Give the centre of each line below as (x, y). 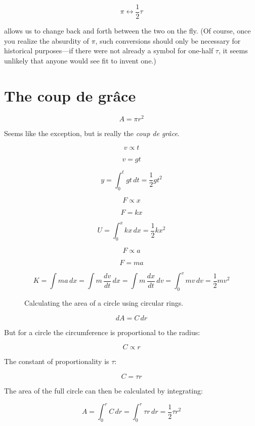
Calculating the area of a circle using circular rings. (104, 303)
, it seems (233, 51)
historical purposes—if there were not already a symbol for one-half (109, 51)
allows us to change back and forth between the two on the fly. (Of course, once (127, 31)
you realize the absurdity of (47, 40)
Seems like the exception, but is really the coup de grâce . (92, 133)
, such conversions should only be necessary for (168, 40)
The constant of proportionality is (57, 361)
